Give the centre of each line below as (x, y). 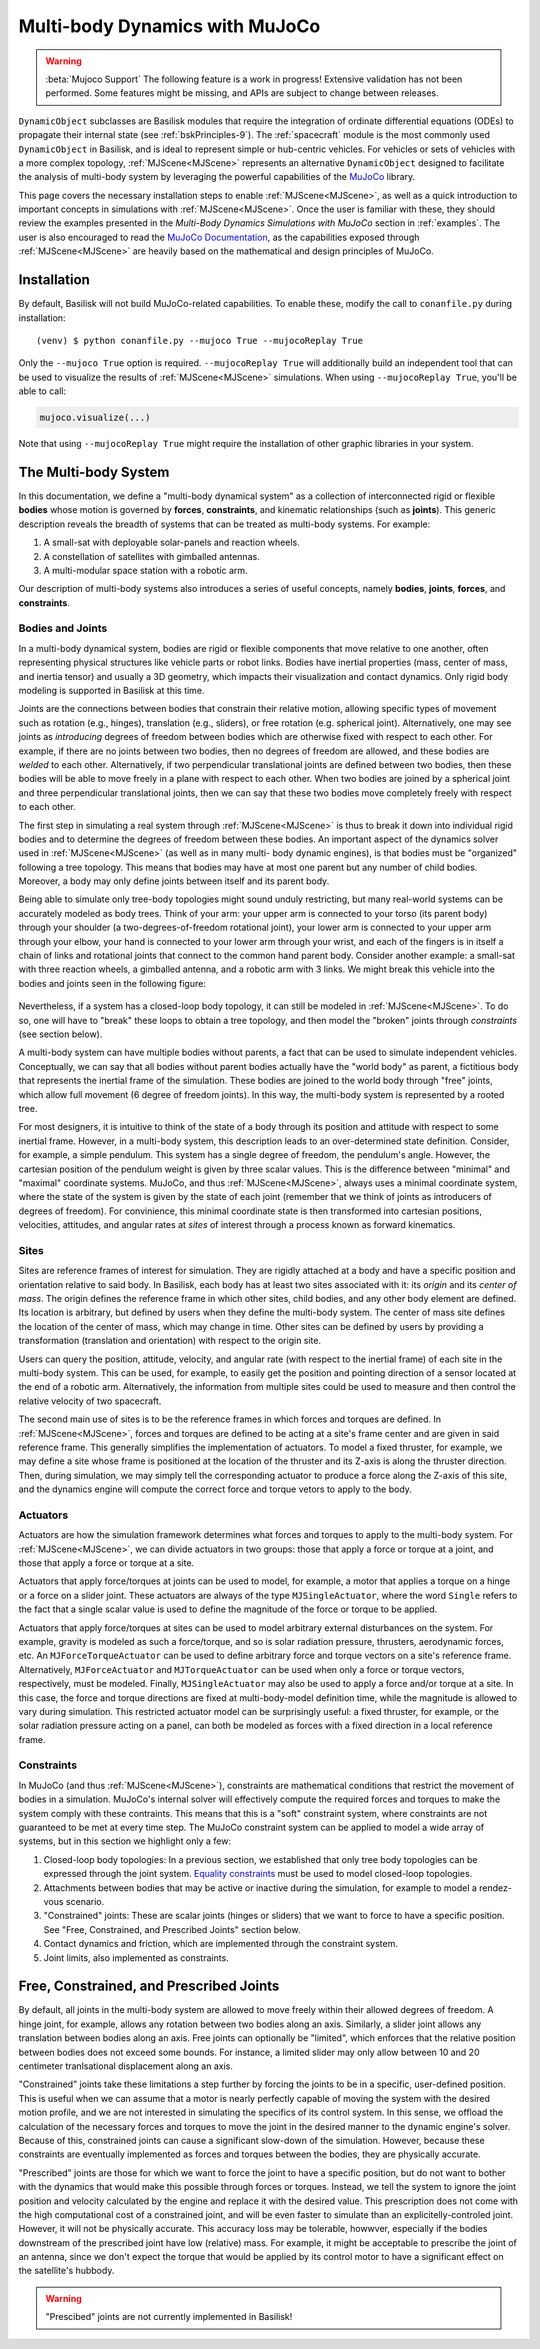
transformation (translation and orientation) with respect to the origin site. (170, 1341)
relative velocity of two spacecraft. (90, 1401)
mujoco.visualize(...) (95, 418)
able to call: (42, 391)
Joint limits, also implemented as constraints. (136, 1957)
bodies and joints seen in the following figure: (112, 983)
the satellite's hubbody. (66, 2271)
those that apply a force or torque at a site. (106, 1563)
